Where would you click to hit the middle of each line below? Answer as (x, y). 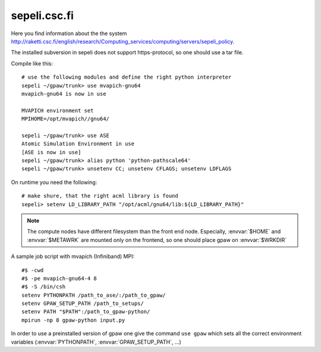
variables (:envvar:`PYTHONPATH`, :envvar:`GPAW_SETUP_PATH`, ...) (96, 342)
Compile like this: (32, 63)
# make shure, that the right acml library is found (100, 196)
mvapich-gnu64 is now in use (64, 94)
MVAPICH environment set (58, 110)
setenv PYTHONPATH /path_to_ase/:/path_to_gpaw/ (94, 295)
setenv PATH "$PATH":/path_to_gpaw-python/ (86, 312)
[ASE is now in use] (51, 152)
